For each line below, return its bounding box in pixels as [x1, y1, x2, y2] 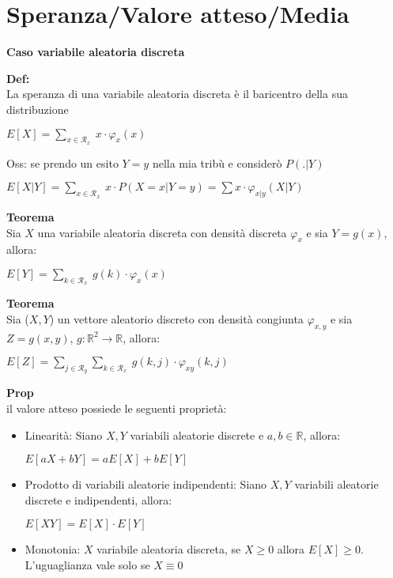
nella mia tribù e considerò [152, 154, 282, 171]
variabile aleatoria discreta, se [96, 541, 241, 557]
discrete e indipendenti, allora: [25, 491, 172, 508]
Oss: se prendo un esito [6, 154, 119, 171]
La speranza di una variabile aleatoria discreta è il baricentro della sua [6, 85, 348, 102]
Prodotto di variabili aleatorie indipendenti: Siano [25, 476, 267, 493]
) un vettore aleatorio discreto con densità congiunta [49, 310, 304, 327]
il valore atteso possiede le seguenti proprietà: [6, 400, 227, 417]
